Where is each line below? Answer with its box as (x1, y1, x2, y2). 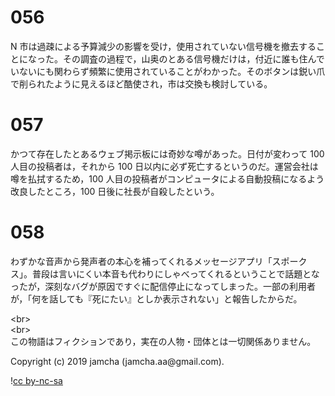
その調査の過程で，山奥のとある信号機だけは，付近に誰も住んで (62, 52, 325, 65)
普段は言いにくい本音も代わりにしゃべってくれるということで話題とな (31, 267, 320, 280)
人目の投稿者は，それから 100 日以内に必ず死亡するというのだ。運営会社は (10, 160, 319, 172)
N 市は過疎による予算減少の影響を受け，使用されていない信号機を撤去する (10, 40, 317, 52)
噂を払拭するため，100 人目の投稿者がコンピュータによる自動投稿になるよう (10, 172, 325, 185)
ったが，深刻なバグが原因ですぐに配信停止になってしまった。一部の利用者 (10, 280, 316, 292)
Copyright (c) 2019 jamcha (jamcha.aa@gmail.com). (10, 355, 225, 367)
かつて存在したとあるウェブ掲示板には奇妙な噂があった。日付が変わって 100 (10, 147, 325, 160)
